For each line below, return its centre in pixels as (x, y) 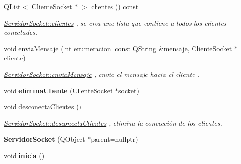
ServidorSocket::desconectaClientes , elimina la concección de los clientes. (113, 123)
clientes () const (115, 6)
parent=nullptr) (114, 139)
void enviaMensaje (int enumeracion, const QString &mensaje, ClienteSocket (118, 48)
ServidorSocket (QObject (45, 139)
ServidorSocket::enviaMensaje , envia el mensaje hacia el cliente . (102, 74)
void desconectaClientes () (43, 107)
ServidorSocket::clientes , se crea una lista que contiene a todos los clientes (115, 22)
